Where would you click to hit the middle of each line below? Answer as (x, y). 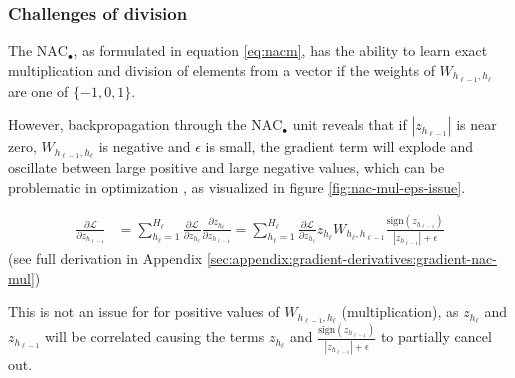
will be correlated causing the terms (155, 336)
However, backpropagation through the (127, 124)
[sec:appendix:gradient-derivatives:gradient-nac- (351, 257)
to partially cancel (436, 336)
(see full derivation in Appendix (105, 257)
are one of (38, 90)
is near (476, 124)
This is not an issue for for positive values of (144, 311)
